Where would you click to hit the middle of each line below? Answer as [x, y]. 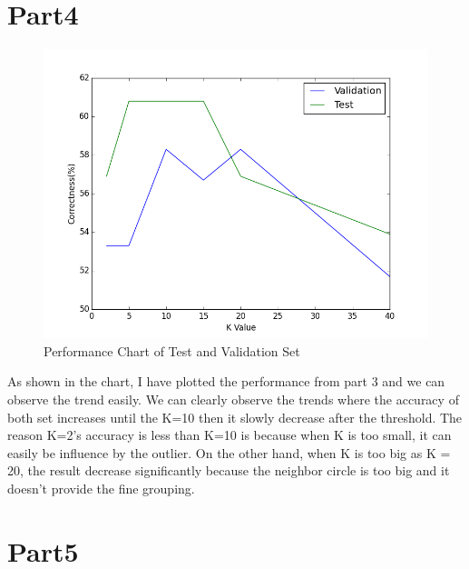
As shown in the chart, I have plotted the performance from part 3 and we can [226, 381]
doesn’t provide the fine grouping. [101, 488]
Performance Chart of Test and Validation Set [172, 350]
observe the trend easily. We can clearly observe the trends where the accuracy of [233, 399]
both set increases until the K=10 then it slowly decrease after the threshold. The [235, 417]
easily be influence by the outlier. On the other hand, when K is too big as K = [229, 452]
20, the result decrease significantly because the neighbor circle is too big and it [229, 470]
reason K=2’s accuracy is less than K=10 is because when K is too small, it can [230, 435]
